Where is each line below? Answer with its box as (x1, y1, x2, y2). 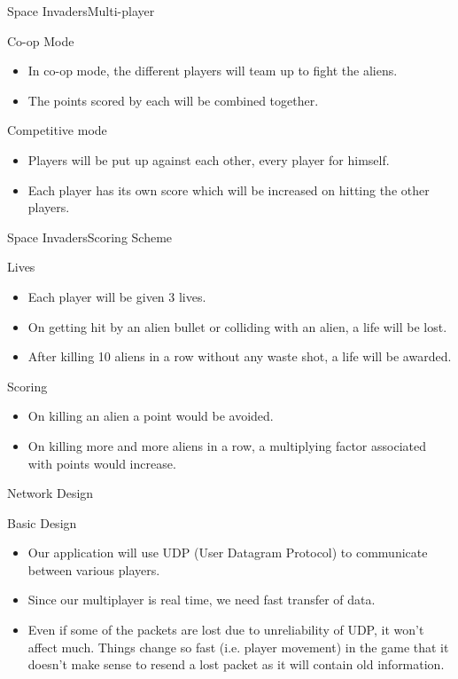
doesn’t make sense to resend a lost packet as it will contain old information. (27, 655, 445, 674)
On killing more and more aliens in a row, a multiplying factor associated (27, 436, 426, 454)
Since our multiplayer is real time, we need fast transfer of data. (27, 590, 376, 609)
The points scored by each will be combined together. (27, 91, 319, 109)
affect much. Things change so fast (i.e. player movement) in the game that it (27, 637, 449, 656)
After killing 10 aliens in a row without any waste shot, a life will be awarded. (27, 347, 452, 366)
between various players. (27, 560, 160, 579)
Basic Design (7, 513, 77, 532)
